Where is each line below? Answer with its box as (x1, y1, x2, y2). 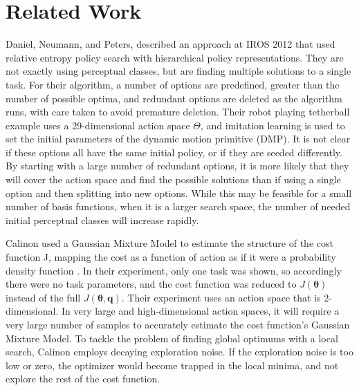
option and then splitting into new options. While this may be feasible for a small (6, 185, 352, 200)
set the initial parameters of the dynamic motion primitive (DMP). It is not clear (6, 131, 351, 146)
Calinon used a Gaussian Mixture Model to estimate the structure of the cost (6, 236, 333, 250)
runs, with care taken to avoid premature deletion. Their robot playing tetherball (6, 104, 350, 119)
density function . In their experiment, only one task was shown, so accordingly (6, 263, 342, 277)
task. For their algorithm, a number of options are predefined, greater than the (6, 77, 340, 91)
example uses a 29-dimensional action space (6, 118, 190, 132)
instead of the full (6, 290, 81, 304)
